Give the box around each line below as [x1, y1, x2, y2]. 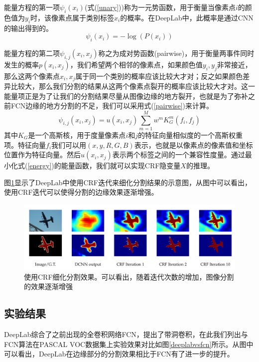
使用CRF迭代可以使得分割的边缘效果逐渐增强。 [4, 187, 158, 197]
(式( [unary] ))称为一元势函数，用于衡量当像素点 [84, 2, 236, 12]
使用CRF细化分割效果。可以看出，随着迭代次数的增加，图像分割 [24, 271, 234, 282]
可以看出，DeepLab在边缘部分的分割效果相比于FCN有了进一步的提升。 [4, 349, 234, 359]
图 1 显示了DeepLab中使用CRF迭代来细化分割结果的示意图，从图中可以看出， [4, 177, 252, 187]
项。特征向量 [4, 139, 46, 150]
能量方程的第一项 [4, 2, 60, 12]
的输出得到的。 [4, 22, 53, 33]
